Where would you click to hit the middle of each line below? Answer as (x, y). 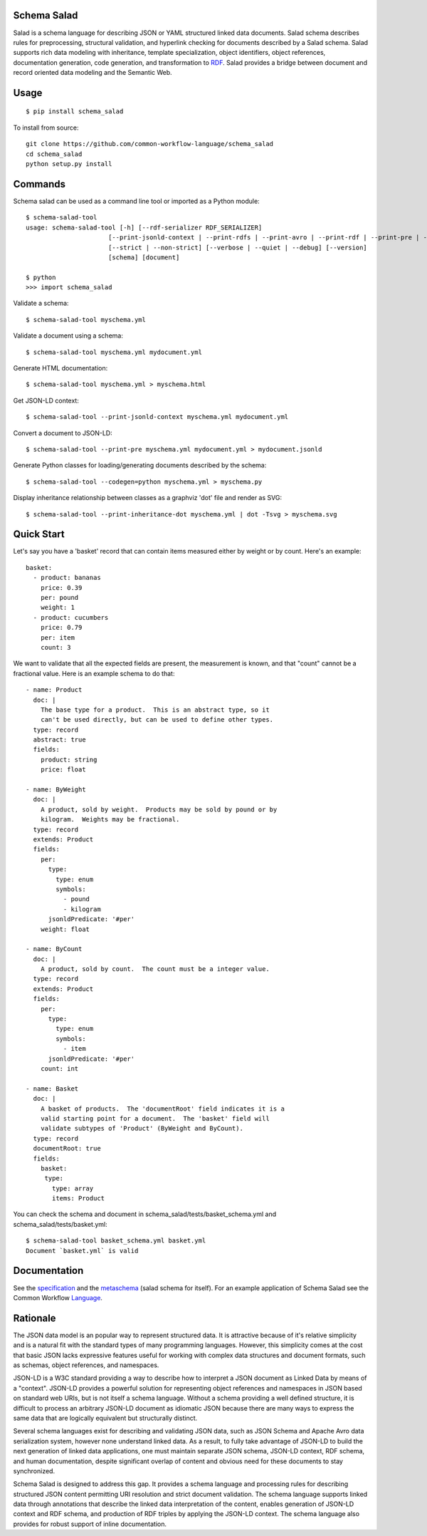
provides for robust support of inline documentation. (90, 1524)
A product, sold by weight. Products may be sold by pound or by (159, 809)
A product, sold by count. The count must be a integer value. (155, 969)
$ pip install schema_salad (75, 111)
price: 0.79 (61, 628)
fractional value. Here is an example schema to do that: (94, 673)
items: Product (79, 1198)
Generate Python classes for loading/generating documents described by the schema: (140, 465)
